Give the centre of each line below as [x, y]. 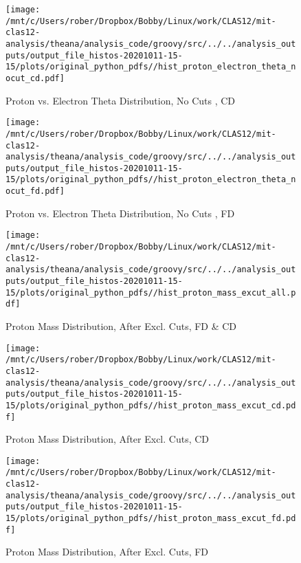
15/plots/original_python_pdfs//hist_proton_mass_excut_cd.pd [151, 405]
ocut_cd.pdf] [35, 78]
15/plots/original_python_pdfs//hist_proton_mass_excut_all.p [151, 292]
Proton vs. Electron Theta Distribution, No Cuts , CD [121, 100]
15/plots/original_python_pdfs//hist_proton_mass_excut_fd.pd [151, 519]
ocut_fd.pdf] [35, 191]
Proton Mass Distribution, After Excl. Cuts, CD [108, 439]
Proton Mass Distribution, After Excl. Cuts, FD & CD [121, 325]
